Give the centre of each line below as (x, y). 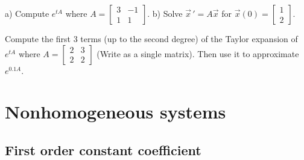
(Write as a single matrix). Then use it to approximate (198, 53)
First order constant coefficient (103, 149)
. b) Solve (165, 13)
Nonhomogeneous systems (116, 112)
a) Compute (27, 13)
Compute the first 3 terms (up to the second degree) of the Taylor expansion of (151, 38)
